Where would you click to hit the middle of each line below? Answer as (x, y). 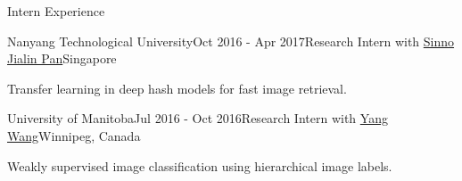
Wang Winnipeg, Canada (74, 135)
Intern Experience (56, 11)
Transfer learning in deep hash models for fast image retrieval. (177, 88)
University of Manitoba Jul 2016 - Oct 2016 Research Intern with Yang (198, 118)
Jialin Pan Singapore (62, 58)
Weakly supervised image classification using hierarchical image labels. (200, 165)
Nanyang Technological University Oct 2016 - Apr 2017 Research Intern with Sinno (231, 41)
